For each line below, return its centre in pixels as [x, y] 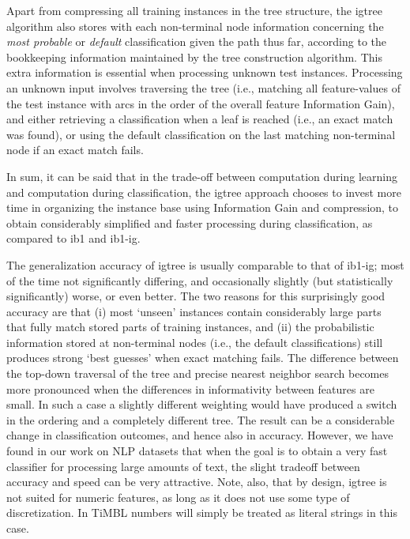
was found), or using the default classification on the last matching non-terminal [201, 134]
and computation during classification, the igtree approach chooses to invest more [204, 192]
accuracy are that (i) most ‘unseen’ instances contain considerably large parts [194, 311]
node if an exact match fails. [75, 150]
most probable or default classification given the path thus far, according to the [196, 41]
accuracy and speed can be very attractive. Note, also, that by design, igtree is [197, 482]
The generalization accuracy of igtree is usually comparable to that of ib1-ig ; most [205, 264]
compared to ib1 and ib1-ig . [73, 238]
